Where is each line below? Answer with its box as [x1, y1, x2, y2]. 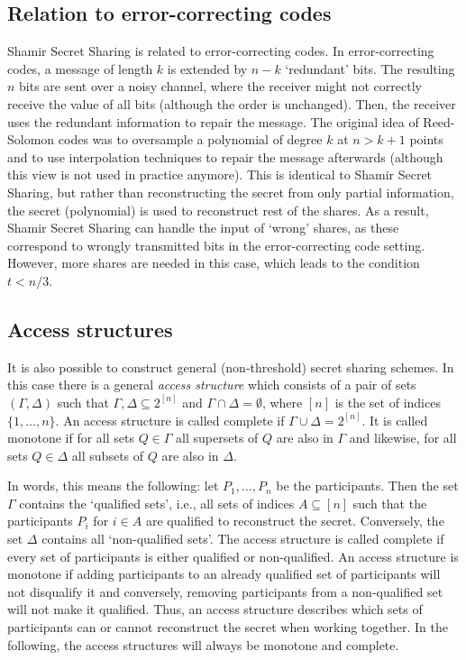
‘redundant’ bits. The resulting [285, 59, 455, 78]
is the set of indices [334, 392, 441, 411]
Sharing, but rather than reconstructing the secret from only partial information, [7, 182, 454, 201]
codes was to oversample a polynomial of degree [58, 130, 323, 149]
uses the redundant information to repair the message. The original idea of [7, 112, 419, 131]
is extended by [167, 59, 248, 78]
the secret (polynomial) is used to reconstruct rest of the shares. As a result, [7, 200, 429, 219]
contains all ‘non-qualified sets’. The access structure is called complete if [41, 529, 444, 548]
